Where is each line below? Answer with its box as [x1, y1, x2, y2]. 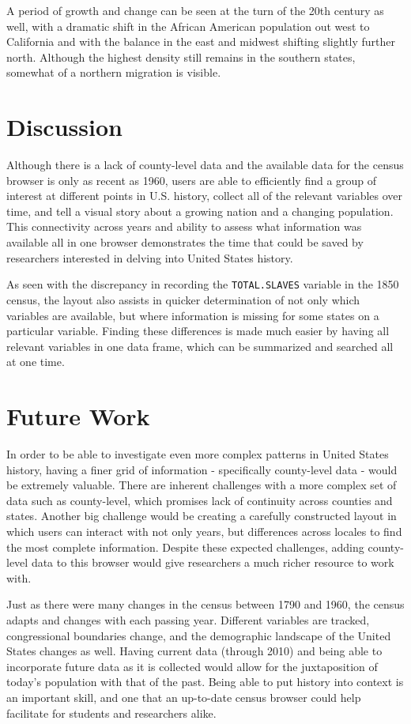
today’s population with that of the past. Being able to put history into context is [6, 673, 404, 690]
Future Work [6, 400, 150, 432]
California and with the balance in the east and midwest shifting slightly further [6, 33, 396, 50]
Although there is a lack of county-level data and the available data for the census [6, 156, 404, 173]
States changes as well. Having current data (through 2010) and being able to [6, 643, 383, 659]
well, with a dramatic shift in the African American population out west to [6, 17, 370, 34]
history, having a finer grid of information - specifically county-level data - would [6, 461, 398, 477]
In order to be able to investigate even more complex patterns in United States [6, 446, 389, 462]
